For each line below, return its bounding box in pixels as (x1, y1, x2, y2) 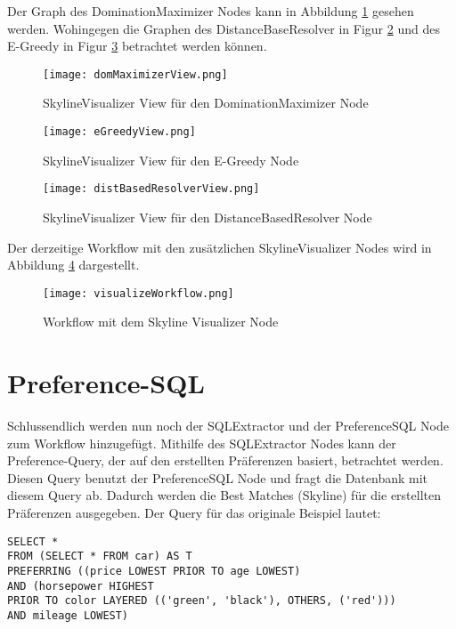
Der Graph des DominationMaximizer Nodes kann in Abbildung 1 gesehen (7, 2, 414, 20)
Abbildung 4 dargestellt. (7, 255, 140, 274)
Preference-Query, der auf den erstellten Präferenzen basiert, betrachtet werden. (7, 451, 444, 470)
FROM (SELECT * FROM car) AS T (7, 550, 192, 563)
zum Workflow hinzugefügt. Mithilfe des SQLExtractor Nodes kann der (7, 433, 396, 452)
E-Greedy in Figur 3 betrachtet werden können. (7, 36, 267, 55)
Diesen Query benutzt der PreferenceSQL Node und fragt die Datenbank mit (7, 468, 428, 487)
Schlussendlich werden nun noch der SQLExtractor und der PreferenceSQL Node (7, 416, 449, 435)
